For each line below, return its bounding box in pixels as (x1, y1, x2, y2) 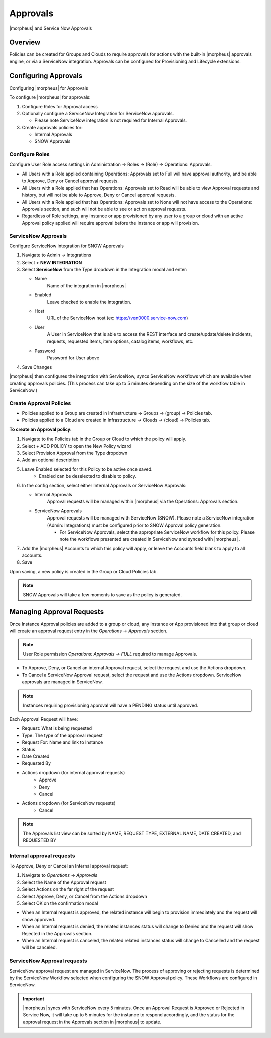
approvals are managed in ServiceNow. (22, 679, 103, 685)
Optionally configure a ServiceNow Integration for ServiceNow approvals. (22, 110, 174, 116)
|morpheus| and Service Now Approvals (9, 25, 92, 31)
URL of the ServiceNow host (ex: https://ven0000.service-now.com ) (47, 315, 188, 321)
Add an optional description (22, 457, 79, 463)
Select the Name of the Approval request (22, 879, 106, 885)
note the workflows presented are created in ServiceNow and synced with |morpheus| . (59, 536, 241, 542)
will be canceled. (22, 944, 57, 950)
